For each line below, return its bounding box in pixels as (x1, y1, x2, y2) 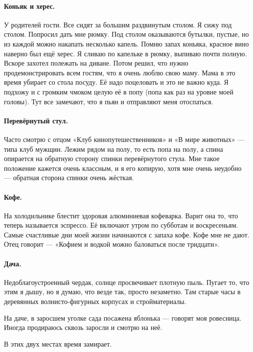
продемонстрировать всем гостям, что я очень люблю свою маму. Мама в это (4, 67, 235, 77)
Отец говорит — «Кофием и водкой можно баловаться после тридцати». (4, 239, 219, 249)
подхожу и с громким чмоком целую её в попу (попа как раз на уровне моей (4, 86, 233, 96)
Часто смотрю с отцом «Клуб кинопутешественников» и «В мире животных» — (4, 134, 245, 144)
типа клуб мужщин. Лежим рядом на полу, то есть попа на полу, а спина (4, 143, 223, 154)
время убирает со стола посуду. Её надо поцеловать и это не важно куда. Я (4, 77, 229, 87)
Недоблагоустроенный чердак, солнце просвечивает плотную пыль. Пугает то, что (4, 277, 250, 287)
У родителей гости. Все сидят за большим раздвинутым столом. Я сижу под (4, 19, 232, 29)
